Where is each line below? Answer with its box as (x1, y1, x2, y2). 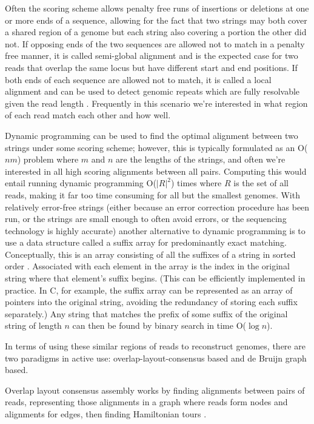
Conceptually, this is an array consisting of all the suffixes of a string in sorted (5, 247, 296, 260)
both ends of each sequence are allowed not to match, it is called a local (5, 73, 272, 86)
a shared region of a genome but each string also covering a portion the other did (5, 25, 307, 38)
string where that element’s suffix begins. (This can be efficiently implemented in (5, 272, 306, 284)
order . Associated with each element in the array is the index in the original (5, 260, 290, 272)
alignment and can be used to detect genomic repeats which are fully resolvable (5, 85, 300, 98)
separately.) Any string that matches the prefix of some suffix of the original (5, 307, 288, 320)
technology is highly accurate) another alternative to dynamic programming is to (5, 224, 306, 237)
